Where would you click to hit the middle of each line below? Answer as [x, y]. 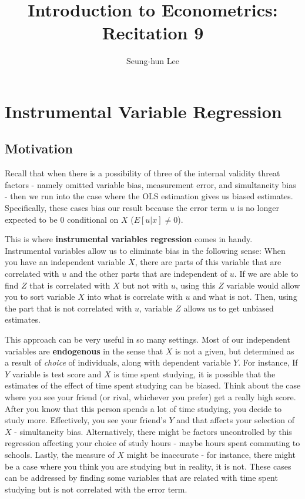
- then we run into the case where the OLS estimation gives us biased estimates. [149, 196]
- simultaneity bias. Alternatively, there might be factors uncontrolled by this [153, 431]
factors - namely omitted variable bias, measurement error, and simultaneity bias [150, 184]
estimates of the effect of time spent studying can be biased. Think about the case [153, 385]
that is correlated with [70, 285]
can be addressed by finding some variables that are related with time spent [141, 478]
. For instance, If [268, 362]
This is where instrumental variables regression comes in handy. [129, 239]
